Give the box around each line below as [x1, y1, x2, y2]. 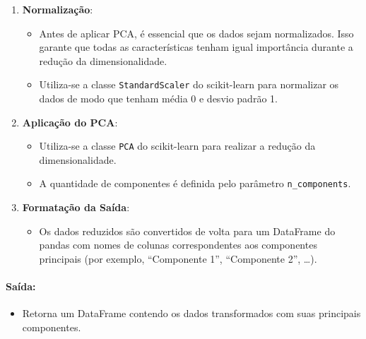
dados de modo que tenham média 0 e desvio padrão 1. [39, 91, 278, 106]
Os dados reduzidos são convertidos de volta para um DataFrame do [39, 223, 336, 238]
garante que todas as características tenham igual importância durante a [39, 40, 353, 54]
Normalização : [22, 2, 93, 16]
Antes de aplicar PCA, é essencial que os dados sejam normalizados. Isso [39, 25, 354, 40]
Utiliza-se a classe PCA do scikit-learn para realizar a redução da [39, 138, 316, 153]
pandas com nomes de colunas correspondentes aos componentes [39, 237, 317, 252]
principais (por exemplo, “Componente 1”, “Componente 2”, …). [39, 251, 317, 266]
